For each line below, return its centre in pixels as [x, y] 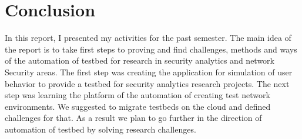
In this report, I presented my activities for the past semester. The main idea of [148, 38]
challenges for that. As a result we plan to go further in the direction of [133, 118]
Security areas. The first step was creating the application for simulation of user [149, 72]
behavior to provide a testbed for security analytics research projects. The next [147, 83]
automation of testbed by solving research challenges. [100, 129]
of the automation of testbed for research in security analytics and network [140, 60]
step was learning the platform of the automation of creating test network [137, 95]
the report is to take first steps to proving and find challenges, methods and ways [151, 49]
